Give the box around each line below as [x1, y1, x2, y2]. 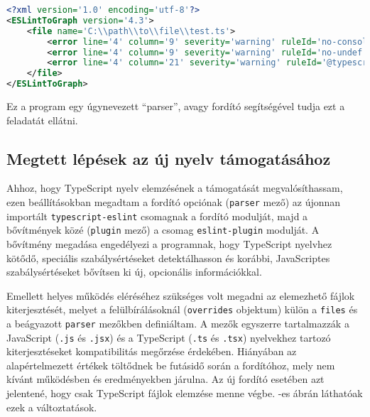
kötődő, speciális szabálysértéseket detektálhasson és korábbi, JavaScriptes [6, 250, 330, 265]
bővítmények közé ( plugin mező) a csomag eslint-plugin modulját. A [6, 222, 320, 237]
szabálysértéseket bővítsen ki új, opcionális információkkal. [6, 264, 262, 279]
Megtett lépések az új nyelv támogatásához [6, 147, 331, 169]
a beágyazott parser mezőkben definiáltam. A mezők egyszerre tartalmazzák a [6, 315, 349, 330]
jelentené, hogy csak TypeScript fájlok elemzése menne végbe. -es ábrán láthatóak [6, 386, 363, 401]
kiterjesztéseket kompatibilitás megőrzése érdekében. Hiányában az [6, 344, 297, 359]
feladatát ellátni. [6, 112, 78, 127]
